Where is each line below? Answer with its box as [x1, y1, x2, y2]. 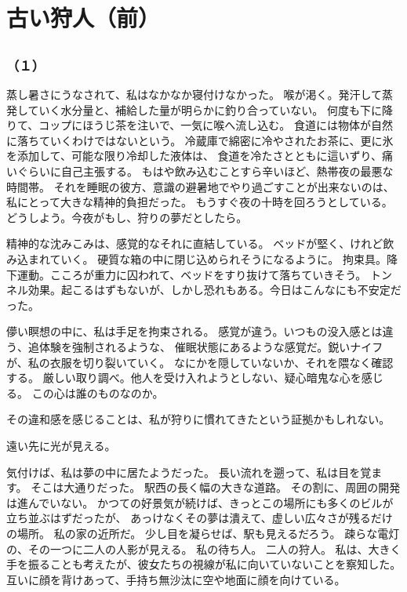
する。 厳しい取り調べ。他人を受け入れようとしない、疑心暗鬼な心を [6, 369, 362, 386]
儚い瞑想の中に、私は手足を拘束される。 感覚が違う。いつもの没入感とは [6, 323, 383, 340]
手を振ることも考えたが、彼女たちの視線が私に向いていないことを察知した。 [6, 556, 402, 572]
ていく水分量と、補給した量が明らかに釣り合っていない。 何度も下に [27, 101, 382, 118]
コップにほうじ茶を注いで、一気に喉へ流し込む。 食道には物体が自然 [38, 117, 393, 133]
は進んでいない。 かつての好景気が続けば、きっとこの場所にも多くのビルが [6, 494, 394, 510]
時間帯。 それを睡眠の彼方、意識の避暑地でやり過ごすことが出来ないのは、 [6, 178, 394, 194]
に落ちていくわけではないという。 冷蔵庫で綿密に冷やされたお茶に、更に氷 [6, 132, 394, 148]
